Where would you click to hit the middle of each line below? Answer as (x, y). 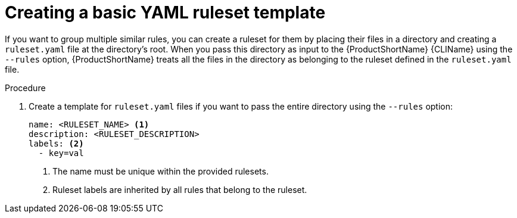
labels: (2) (56, 143)
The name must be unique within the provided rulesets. (161, 171)
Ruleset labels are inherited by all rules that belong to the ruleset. (180, 189)
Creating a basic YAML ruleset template (165, 13)
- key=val (61, 153)
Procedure (25, 88)
